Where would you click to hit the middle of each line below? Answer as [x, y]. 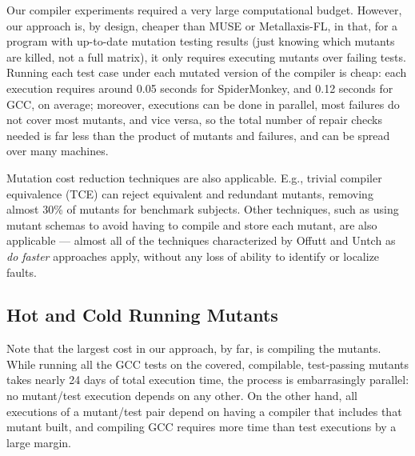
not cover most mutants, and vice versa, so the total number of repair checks [194, 120]
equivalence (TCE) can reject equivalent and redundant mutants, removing [190, 193]
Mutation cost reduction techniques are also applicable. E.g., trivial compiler [194, 177]
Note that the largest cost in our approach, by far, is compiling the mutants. [194, 348]
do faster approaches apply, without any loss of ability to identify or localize [193, 256]
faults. [22, 272]
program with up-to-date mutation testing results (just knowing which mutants [201, 41]
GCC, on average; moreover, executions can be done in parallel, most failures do [203, 104]
